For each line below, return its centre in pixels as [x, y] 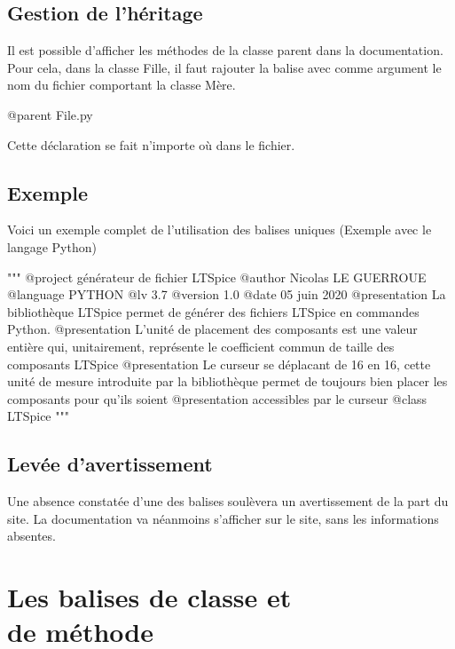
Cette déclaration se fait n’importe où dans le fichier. [151, 144]
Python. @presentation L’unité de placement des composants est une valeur [212, 329]
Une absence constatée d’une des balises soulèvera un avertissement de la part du [228, 501]
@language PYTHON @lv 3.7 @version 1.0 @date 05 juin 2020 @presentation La [227, 294]
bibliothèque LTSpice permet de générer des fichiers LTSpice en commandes [213, 311]
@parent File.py [50, 114]
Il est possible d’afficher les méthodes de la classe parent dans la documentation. [225, 50]
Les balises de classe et [149, 597]
